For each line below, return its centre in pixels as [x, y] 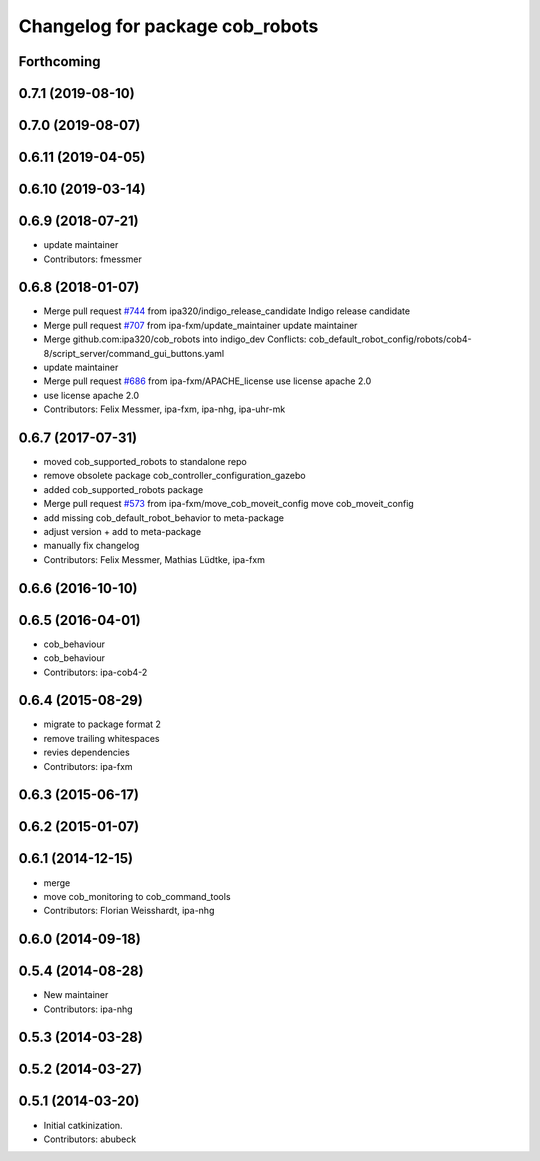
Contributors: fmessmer [92, 259]
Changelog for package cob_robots [168, 26]
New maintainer [76, 995]
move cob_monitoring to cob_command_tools [137, 896]
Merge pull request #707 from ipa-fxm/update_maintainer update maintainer [200, 325]
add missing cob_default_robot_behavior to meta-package [164, 517]
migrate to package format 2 [102, 724]
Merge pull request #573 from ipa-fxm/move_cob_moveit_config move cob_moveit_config [228, 504]
